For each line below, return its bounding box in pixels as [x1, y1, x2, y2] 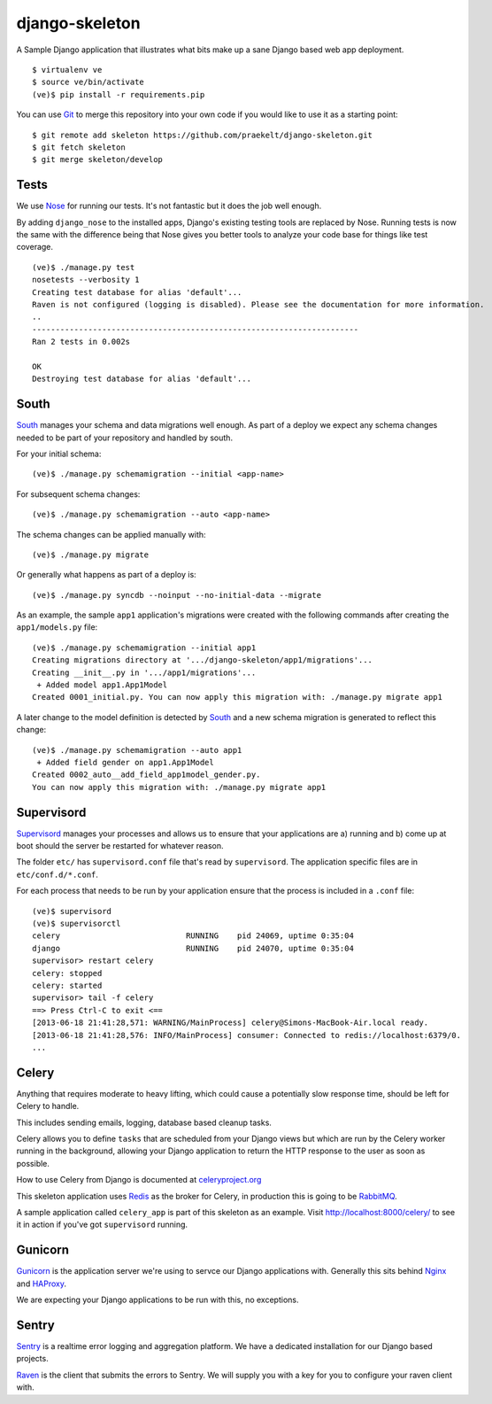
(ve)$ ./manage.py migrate [32, 549, 150, 560]
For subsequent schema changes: [16, 488, 141, 500]
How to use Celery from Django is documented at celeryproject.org [16, 1175, 262, 1185]
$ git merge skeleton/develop [32, 155, 164, 165]
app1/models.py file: [16, 622, 98, 632]
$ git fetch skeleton [32, 142, 126, 152]
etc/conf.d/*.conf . [16, 869, 99, 880]
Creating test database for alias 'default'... [32, 287, 242, 297]
